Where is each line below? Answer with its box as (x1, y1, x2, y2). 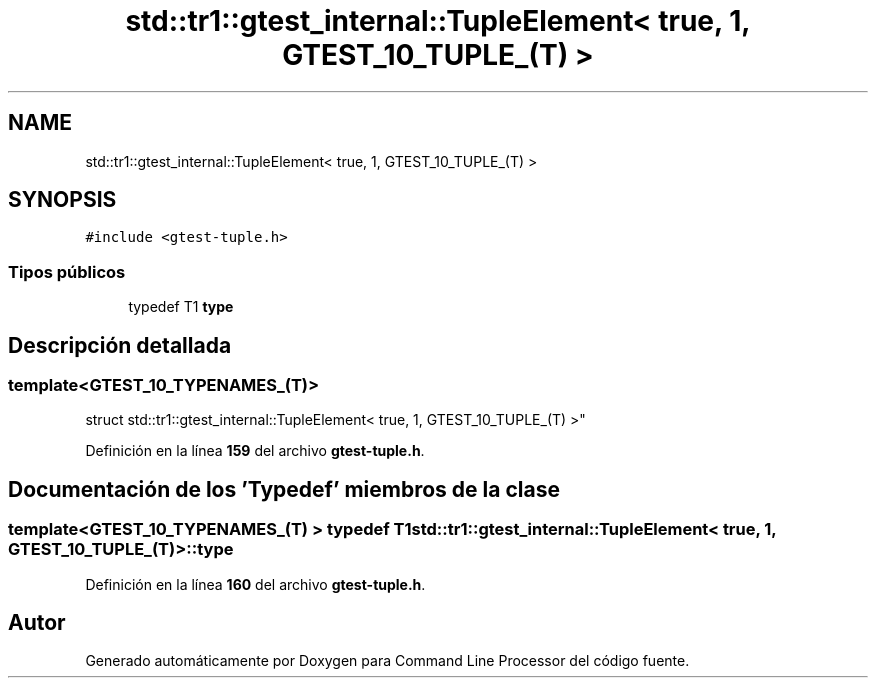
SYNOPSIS (8, 187, 117, 213)
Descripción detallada (8, 332, 232, 358)
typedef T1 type (128, 298, 234, 316)
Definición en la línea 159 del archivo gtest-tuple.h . (85, 442, 425, 460)
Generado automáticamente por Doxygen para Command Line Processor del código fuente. (85, 652, 690, 670)
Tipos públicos (8, 261, 126, 282)
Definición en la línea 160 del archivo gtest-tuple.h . (85, 575, 426, 593)
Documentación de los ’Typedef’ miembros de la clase (8, 476, 560, 502)
